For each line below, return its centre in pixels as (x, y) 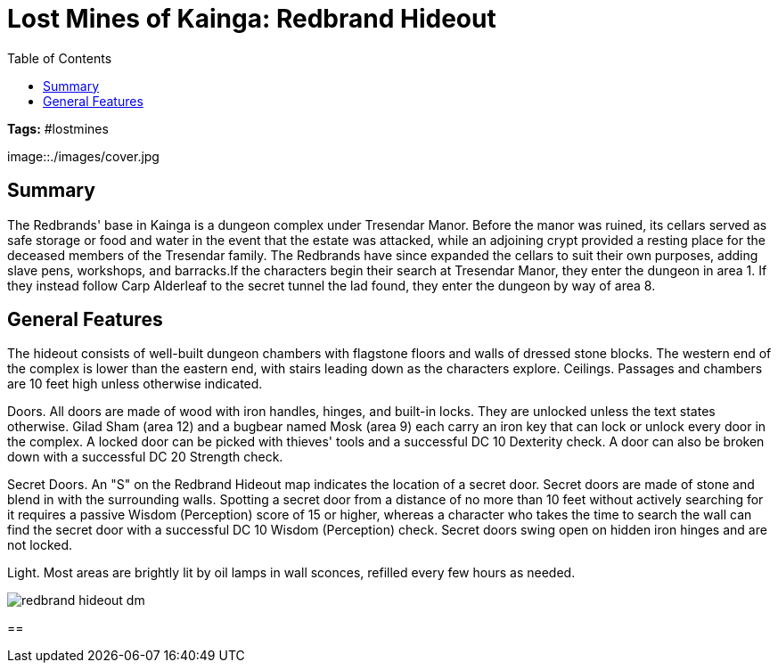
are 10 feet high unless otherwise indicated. (135, 384)
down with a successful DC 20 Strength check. (145, 457)
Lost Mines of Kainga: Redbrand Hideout (252, 19)
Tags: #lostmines (58, 128)
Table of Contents (60, 58)
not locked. (40, 545)
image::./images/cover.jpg (83, 156)
